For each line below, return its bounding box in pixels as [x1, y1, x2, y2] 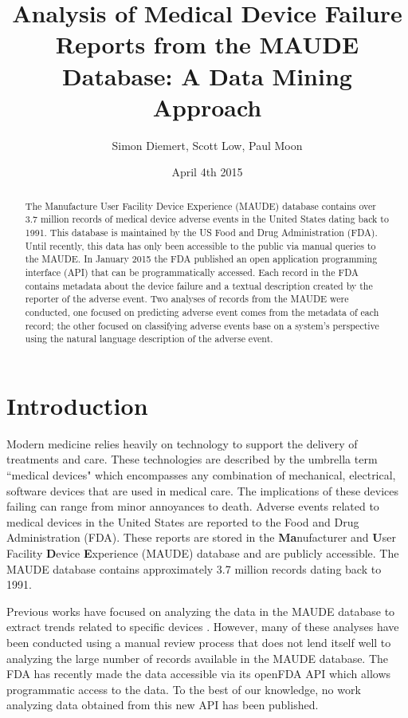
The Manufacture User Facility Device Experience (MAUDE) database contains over [25, 199, 376, 212]
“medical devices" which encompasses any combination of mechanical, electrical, [6, 467, 396, 483]
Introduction [6, 389, 148, 421]
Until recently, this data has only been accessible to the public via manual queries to [25, 239, 376, 252]
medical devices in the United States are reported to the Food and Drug [6, 513, 359, 530]
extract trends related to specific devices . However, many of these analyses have [6, 618, 399, 635]
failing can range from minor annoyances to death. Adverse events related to [6, 498, 379, 515]
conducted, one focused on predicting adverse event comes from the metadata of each [25, 305, 379, 318]
